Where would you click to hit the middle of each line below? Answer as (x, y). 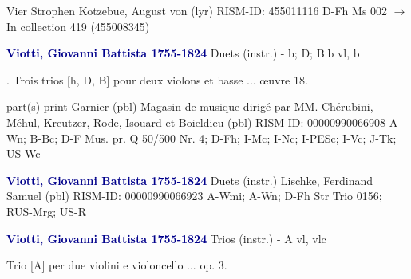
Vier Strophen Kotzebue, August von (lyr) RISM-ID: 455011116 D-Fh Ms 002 (197, 10)
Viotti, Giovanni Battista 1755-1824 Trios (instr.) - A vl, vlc (166, 238)
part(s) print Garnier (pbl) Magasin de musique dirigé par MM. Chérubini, (190, 106)
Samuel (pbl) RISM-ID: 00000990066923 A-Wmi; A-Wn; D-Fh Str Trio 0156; (194, 196)
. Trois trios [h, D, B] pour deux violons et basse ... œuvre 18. (157, 79)
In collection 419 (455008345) (78, 26)
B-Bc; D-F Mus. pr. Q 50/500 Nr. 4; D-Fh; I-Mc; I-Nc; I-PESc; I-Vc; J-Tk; (213, 138)
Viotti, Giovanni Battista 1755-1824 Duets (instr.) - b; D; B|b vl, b (183, 53)
